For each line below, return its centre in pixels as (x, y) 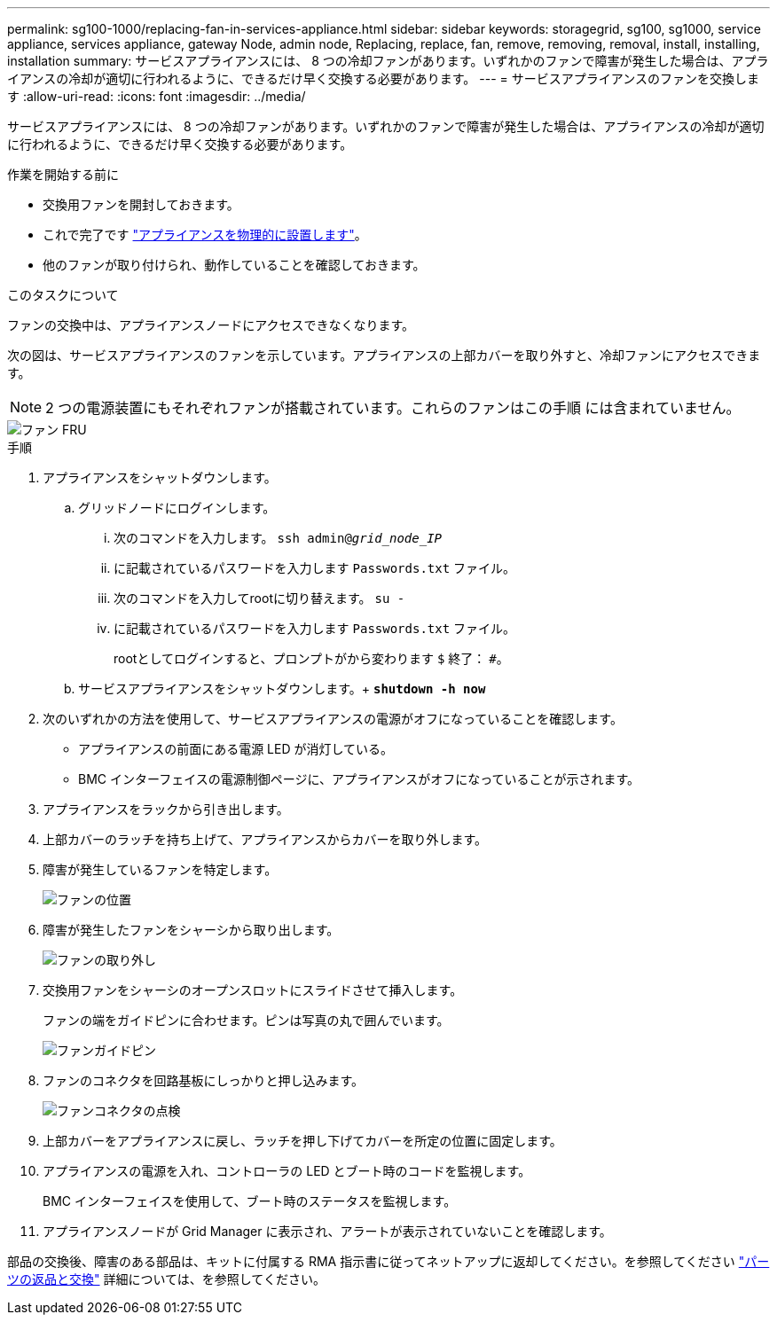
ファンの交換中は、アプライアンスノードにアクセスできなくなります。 (211, 325)
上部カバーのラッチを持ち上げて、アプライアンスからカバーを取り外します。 (265, 839)
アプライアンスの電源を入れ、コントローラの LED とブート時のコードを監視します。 (287, 1171)
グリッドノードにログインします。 (177, 508)
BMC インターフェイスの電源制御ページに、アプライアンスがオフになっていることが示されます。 (359, 779)
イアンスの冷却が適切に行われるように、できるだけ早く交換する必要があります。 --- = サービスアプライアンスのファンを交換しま (383, 78)
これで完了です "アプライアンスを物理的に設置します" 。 (205, 235)
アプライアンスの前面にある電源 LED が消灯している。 (236, 749)
